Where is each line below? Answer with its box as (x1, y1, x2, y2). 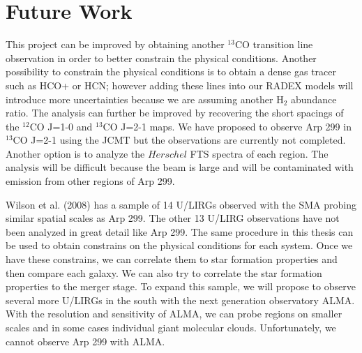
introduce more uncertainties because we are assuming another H (6, 91, 284, 106)
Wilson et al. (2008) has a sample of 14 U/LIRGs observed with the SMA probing (6, 197, 356, 211)
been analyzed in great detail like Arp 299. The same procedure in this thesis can (6, 224, 354, 239)
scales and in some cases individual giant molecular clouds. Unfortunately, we (6, 320, 336, 334)
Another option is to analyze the (6, 146, 145, 160)
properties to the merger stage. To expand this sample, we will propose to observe (6, 279, 356, 294)
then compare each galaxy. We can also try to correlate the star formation (6, 265, 322, 280)
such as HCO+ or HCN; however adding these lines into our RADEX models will (6, 77, 354, 92)
